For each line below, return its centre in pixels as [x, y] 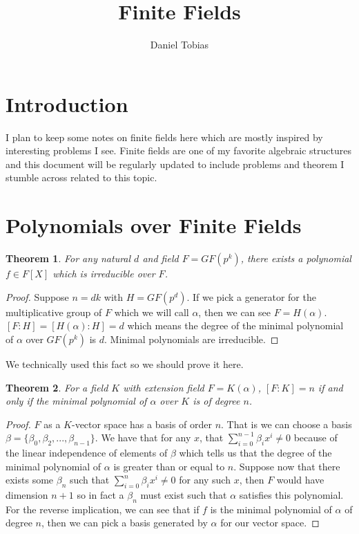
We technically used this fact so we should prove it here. [125, 363]
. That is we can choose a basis [287, 424]
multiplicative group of [54, 312]
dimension [27, 495]
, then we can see [235, 312]
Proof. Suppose [37, 296]
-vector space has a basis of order [142, 424]
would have [300, 480]
